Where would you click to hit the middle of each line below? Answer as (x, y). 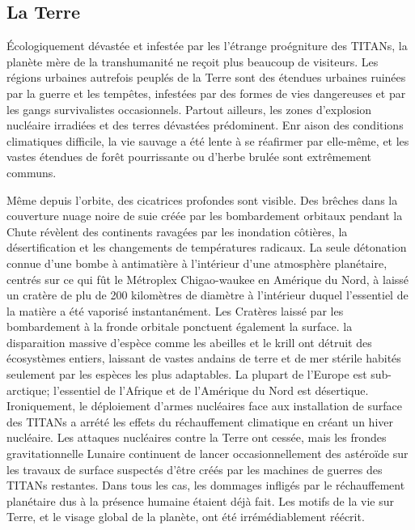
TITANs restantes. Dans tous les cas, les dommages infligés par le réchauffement (206, 485)
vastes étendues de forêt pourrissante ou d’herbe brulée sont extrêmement (189, 157)
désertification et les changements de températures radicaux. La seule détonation (207, 247)
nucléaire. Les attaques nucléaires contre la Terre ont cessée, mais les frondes (197, 437)
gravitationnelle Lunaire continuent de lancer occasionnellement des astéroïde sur (207, 454)
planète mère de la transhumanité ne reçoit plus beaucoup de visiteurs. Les (193, 61)
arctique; (28, 390)
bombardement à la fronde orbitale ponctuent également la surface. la (180, 326)
